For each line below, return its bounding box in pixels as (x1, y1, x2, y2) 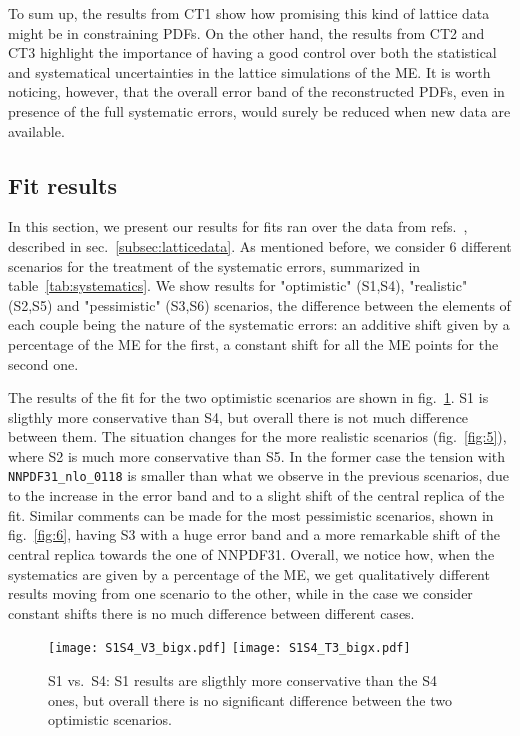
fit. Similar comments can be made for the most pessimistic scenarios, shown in (8, 504, 494, 525)
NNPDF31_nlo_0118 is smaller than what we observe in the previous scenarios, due (8, 465, 509, 486)
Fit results (8, 169, 117, 200)
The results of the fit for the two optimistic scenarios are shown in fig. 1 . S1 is (8, 387, 489, 408)
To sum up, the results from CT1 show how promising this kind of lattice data (8, 3, 490, 23)
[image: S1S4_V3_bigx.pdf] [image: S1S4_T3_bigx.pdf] (48, 641, 411, 656)
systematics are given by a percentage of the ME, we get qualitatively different (8, 563, 490, 584)
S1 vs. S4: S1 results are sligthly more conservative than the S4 (48, 669, 438, 690)
